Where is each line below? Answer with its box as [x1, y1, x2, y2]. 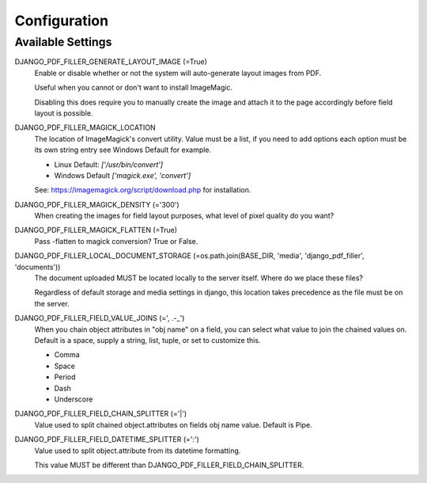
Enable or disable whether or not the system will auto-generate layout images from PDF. [34, 68, 322, 78]
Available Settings [14, 35, 112, 49]
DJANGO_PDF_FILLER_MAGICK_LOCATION [14, 123, 156, 132]
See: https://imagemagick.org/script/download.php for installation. [34, 185, 251, 195]
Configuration [14, 12, 109, 29]
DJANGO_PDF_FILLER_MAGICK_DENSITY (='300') [14, 200, 179, 209]
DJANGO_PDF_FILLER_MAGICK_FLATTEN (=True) [14, 226, 178, 235]
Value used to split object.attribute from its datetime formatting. [34, 446, 241, 455]
